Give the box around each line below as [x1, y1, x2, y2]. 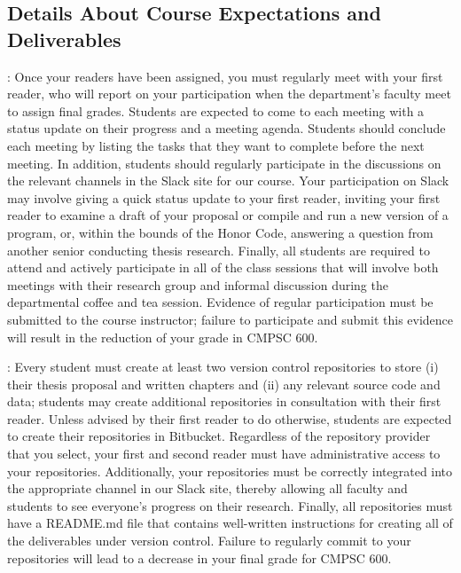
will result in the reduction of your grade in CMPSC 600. [7, 327, 318, 346]
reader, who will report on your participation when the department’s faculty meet [7, 84, 451, 103]
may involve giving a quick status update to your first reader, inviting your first [7, 188, 441, 207]
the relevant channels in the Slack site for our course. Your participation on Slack [7, 171, 449, 190]
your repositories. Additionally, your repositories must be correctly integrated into [7, 461, 453, 480]
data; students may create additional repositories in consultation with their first [7, 392, 441, 411]
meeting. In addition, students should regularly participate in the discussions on [7, 153, 441, 172]
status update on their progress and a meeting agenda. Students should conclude [7, 119, 446, 137]
